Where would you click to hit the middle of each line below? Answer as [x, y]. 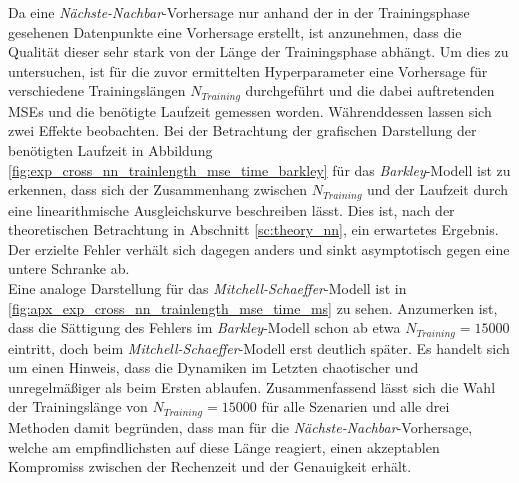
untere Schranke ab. [69, 268]
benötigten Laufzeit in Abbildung [110, 150]
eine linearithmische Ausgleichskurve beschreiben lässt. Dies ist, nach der [231, 209]
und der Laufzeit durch [438, 189]
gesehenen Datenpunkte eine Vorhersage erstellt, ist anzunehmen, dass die [235, 31]
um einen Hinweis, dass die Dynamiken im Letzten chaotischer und [213, 367]
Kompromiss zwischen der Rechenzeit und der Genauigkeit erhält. [210, 466]
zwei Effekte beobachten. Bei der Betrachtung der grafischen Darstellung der [242, 130]
